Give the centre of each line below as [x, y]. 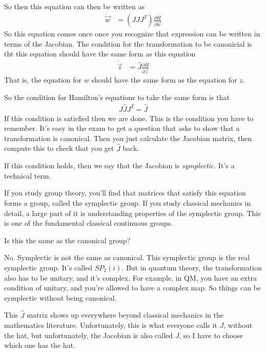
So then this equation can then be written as [74, 6]
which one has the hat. [40, 345]
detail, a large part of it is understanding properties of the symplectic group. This [132, 213]
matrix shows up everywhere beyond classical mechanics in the [125, 315]
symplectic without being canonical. [60, 297]
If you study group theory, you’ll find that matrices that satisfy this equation [125, 193]
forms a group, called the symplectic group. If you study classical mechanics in [128, 203]
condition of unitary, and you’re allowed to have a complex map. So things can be [133, 288]
